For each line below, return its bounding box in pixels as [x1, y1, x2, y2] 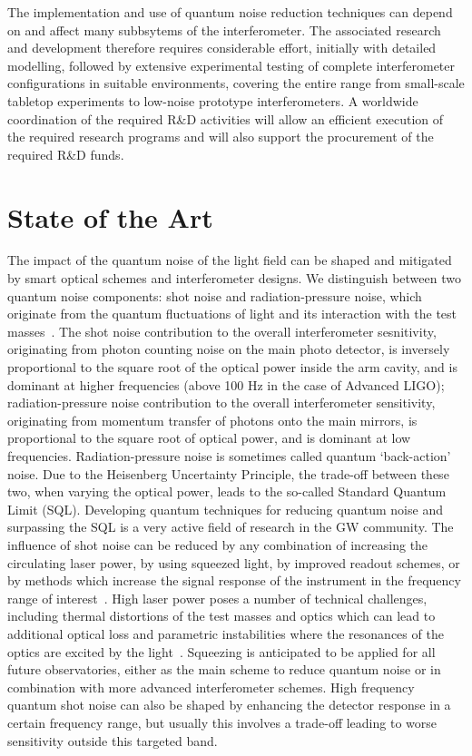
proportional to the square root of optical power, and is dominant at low [7, 428, 411, 447]
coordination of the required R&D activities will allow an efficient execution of [7, 109, 444, 128]
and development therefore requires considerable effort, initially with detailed [7, 38, 437, 57]
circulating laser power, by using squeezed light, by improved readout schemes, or [7, 553, 460, 572]
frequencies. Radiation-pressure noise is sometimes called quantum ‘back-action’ [7, 447, 451, 465]
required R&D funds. [7, 144, 124, 163]
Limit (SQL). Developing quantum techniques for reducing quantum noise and [7, 499, 443, 518]
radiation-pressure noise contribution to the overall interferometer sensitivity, [7, 393, 436, 412]
